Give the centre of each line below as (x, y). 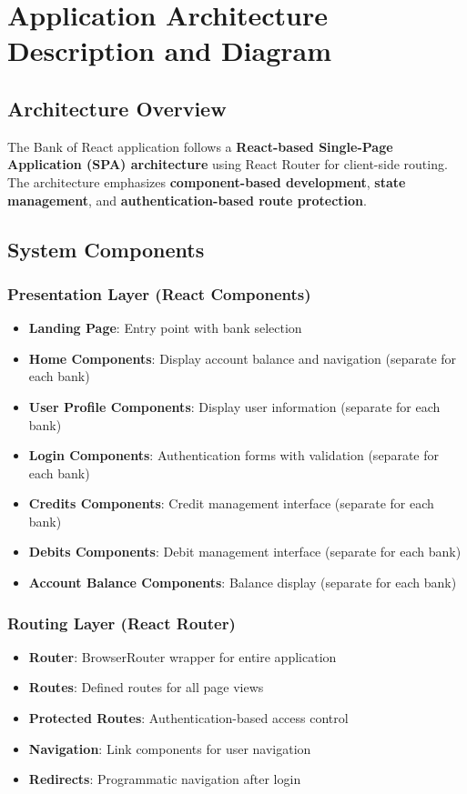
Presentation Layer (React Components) (159, 293)
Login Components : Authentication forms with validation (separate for (233, 455)
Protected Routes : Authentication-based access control (188, 718)
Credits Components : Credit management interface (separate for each (231, 503)
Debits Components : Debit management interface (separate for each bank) (245, 552)
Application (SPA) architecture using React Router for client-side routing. (228, 164)
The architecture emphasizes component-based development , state (207, 181)
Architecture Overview (117, 108)
